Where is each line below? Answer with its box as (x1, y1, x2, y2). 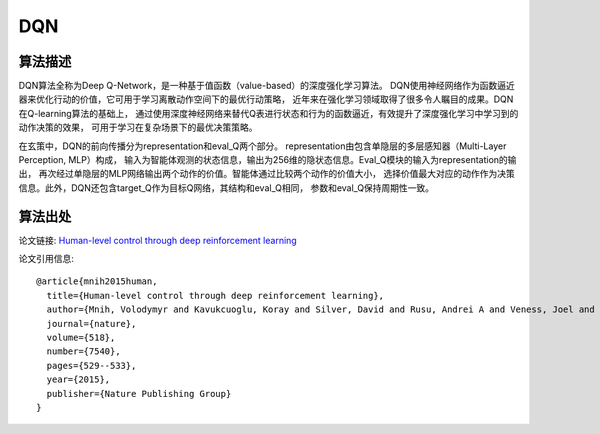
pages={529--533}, (46, 360, 137, 371)
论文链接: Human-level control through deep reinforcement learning (18, 234, 297, 246)
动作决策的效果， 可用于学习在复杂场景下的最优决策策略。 (18, 121, 258, 134)
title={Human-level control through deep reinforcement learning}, (46, 290, 385, 301)
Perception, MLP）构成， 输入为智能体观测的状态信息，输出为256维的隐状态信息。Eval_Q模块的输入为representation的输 (18, 154, 517, 166)
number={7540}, (46, 346, 121, 357)
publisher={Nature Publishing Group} (46, 388, 232, 399)
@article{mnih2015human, (36, 276, 158, 287)
